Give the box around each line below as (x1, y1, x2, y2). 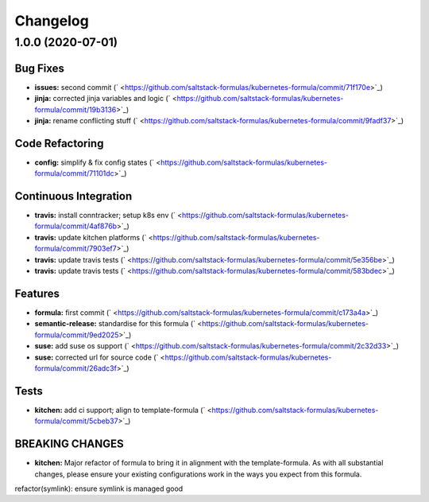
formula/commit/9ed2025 (34, 330, 119, 340)
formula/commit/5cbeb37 (34, 416, 118, 426)
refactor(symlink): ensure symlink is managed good (14, 484, 184, 493)
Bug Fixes (14, 61, 65, 75)
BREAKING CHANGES (14, 438, 125, 451)
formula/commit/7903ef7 (34, 243, 117, 254)
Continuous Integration (14, 189, 133, 203)
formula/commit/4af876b (34, 221, 118, 231)
